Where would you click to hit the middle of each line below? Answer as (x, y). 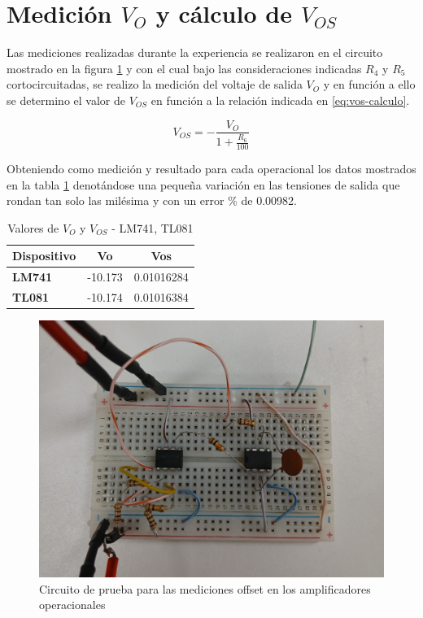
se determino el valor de (66, 100)
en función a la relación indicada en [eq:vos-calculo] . (280, 100)
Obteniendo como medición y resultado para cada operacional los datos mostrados (211, 168)
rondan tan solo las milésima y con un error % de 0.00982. (152, 200)
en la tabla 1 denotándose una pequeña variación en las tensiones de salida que (203, 184)
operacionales (72, 605)
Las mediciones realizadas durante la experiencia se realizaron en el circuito (195, 52)
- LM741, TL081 (153, 227)
